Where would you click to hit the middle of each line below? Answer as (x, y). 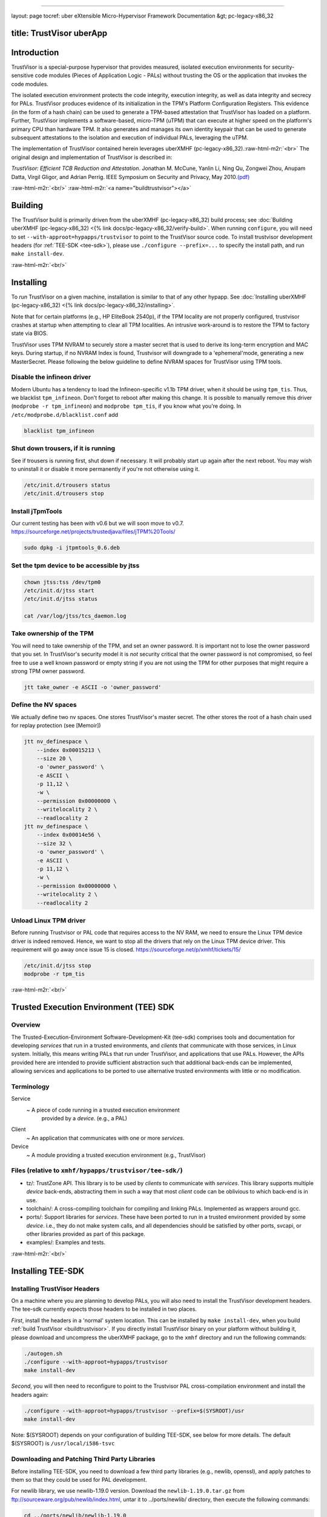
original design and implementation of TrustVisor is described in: (92, 157)
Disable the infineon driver (51, 377)
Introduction (35, 52)
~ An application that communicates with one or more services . (105, 1138)
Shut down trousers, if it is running (63, 448)
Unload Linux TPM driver (48, 921)
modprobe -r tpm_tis (54, 974)
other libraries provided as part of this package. (86, 1234)
